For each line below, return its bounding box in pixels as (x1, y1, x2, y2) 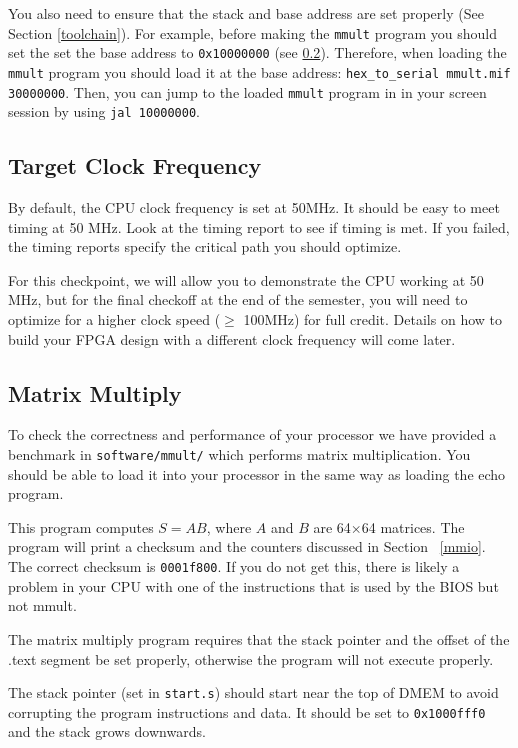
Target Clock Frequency (8, 150, 262, 181)
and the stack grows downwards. (8, 721, 206, 742)
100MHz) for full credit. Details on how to (243, 309, 502, 330)
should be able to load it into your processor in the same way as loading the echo (8, 463, 506, 484)
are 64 (313, 516, 351, 537)
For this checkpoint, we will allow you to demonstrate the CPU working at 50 (8, 269, 484, 290)
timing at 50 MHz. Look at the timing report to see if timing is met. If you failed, (8, 216, 510, 237)
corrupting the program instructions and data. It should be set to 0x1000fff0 (8, 701, 486, 722)
